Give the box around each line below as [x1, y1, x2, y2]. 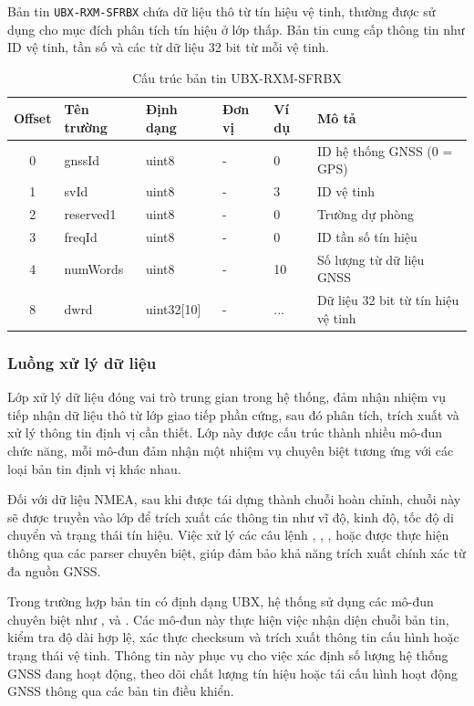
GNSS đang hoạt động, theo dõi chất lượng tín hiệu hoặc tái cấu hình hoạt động [7, 663, 459, 682]
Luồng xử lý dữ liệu [7, 351, 157, 374]
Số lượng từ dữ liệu [316, 249, 425, 269]
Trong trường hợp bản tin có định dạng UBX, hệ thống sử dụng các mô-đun [7, 592, 434, 611]
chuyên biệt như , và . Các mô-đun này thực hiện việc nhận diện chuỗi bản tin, [7, 609, 449, 628]
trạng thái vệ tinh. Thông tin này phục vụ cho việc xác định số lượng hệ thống [7, 645, 448, 664]
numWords [64, 258, 124, 278]
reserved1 [64, 205, 117, 224]
